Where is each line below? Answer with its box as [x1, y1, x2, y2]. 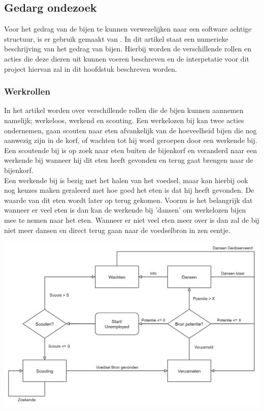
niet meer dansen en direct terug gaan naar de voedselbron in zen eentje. [4, 224, 230, 235]
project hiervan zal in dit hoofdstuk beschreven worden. [4, 63, 177, 74]
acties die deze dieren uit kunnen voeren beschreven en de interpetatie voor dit [4, 53, 249, 64]
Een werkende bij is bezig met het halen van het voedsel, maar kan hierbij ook [4, 174, 248, 185]
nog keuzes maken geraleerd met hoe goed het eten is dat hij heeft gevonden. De [4, 185, 254, 195]
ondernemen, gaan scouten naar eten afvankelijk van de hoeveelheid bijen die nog [4, 125, 257, 135]
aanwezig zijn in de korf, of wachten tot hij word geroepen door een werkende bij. [4, 135, 257, 145]
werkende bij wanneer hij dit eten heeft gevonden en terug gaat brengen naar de [4, 155, 253, 165]
